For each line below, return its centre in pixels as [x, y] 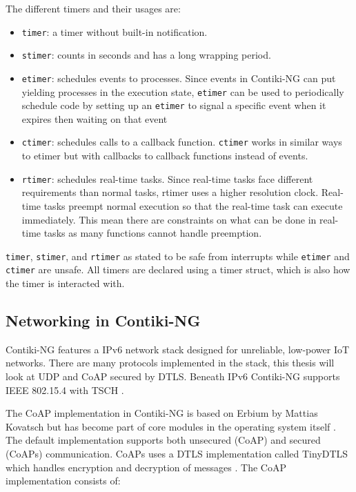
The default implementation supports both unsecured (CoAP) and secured [163, 440]
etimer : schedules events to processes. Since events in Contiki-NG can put [179, 78]
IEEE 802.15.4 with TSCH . [65, 390]
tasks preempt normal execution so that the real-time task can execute [193, 205]
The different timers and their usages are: [93, 8]
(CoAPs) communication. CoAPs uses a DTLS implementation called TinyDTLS [177, 454]
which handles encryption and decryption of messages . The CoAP [146, 467]
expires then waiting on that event [95, 118]
